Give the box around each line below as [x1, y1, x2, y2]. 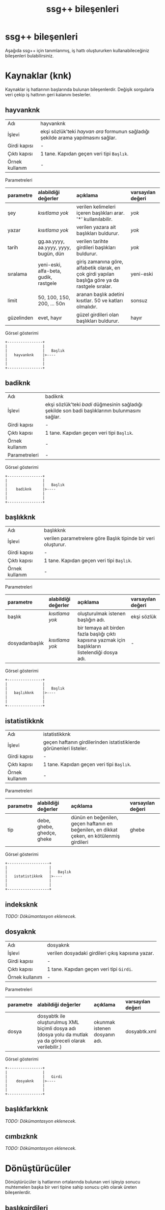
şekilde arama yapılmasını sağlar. [40, 134, 117, 141]
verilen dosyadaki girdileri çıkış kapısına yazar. [47, 949, 154, 956]
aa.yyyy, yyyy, [37, 244, 71, 251]
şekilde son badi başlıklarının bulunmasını [45, 407, 141, 414]
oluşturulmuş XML [37, 1019, 80, 1025]
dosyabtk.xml [125, 1028, 157, 1035]
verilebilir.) [37, 1043, 62, 1050]
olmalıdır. [76, 303, 98, 310]
